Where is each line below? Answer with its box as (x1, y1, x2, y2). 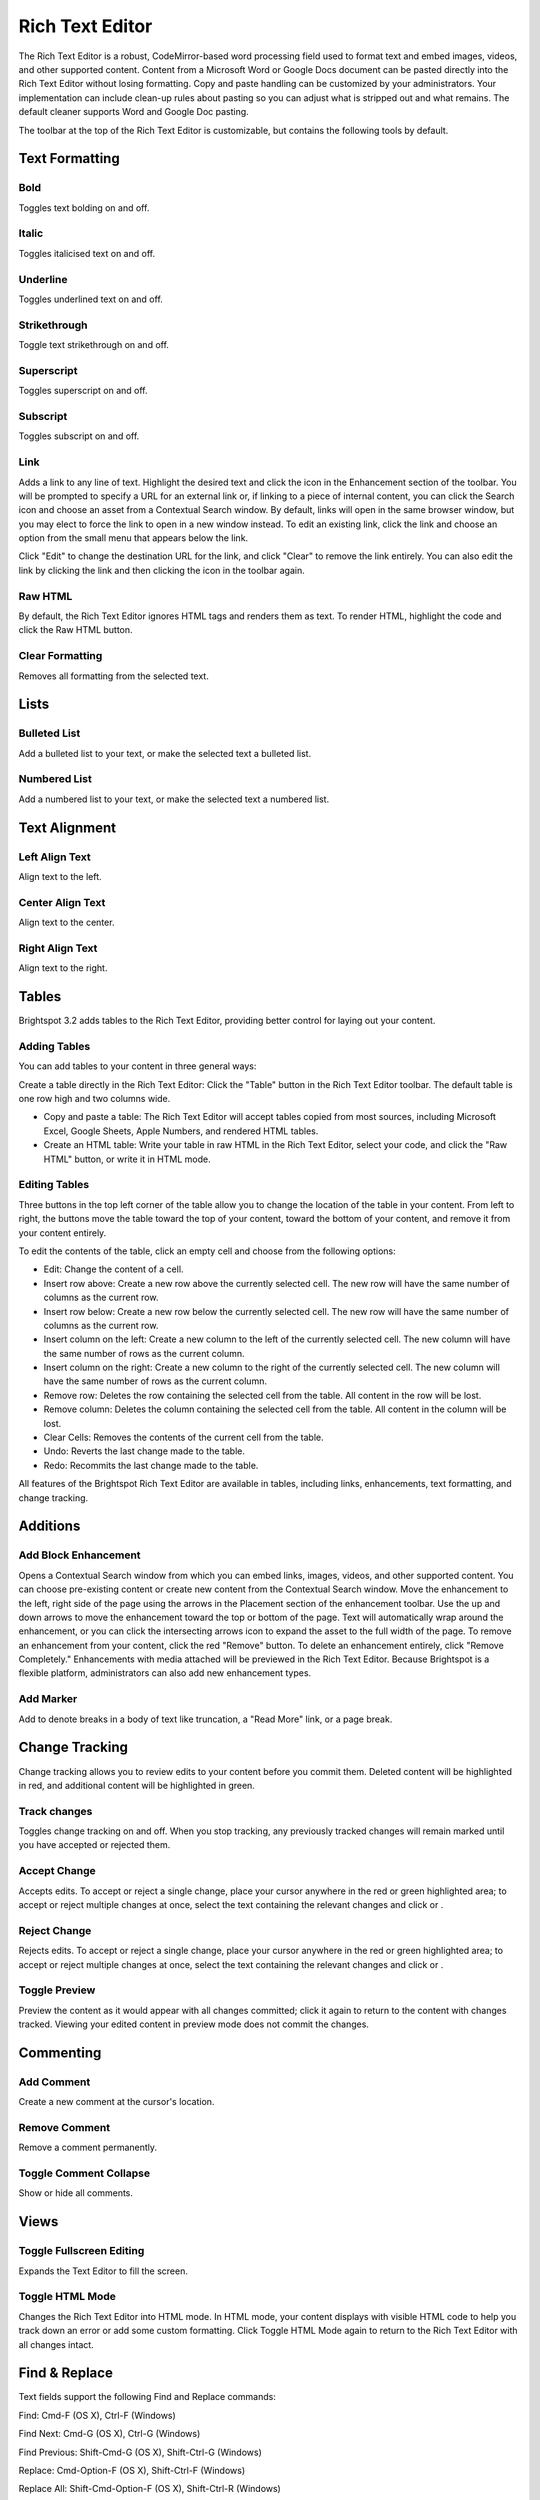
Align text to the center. (18, 916, 115, 929)
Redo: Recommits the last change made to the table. (43, 1459, 259, 1471)
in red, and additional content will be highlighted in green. (18, 1779, 255, 1791)
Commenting (18, 2044, 102, 2061)
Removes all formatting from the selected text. (18, 670, 209, 682)
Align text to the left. (18, 870, 102, 882)
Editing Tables (18, 1178, 90, 1192)
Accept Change (18, 1864, 97, 1878)
